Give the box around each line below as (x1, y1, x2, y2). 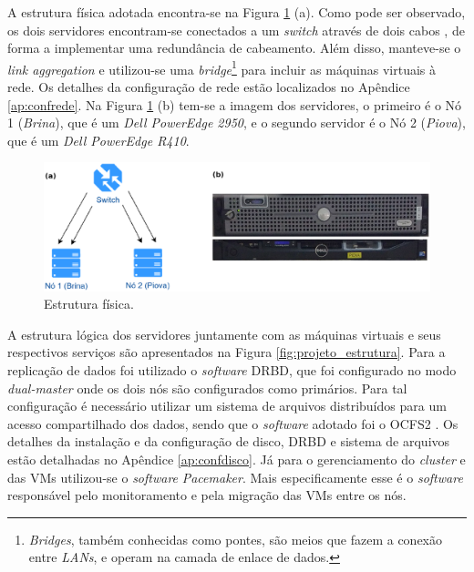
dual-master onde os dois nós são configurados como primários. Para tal (7, 378, 407, 397)
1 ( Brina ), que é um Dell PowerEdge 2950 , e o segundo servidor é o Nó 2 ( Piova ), (7, 113, 466, 132)
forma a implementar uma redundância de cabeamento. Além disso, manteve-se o (7, 38, 461, 57)
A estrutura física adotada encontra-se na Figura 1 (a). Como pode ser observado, (7, 3, 466, 21)
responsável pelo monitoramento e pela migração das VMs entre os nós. (7, 485, 407, 505)
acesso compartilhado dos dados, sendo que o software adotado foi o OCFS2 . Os (7, 414, 459, 433)
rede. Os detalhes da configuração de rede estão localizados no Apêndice (7, 77, 410, 97)
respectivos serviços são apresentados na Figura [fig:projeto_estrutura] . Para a (7, 342, 446, 362)
